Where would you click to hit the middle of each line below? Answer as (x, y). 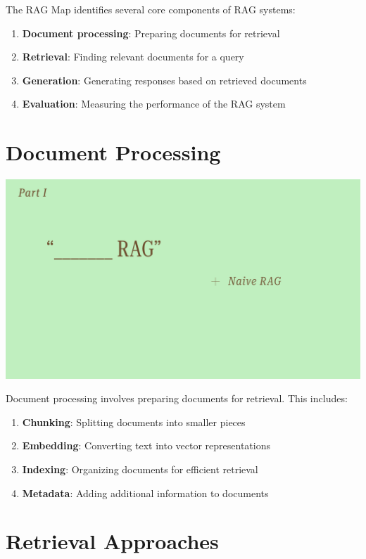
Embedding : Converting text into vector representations (146, 445)
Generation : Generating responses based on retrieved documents (164, 80)
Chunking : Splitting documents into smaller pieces (134, 422)
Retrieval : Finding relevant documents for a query (133, 57)
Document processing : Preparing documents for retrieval (151, 33)
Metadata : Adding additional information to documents (145, 493)
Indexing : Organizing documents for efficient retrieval (140, 469)
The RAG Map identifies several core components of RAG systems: (151, 9)
